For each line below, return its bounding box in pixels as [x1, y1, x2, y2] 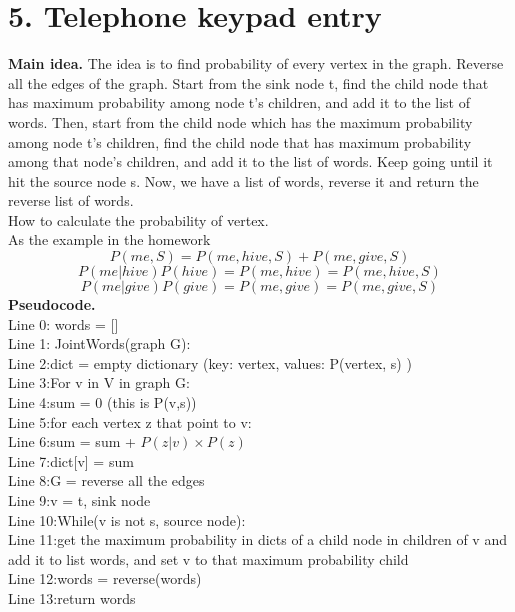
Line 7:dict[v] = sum [8, 450, 134, 471]
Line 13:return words [8, 587, 136, 608]
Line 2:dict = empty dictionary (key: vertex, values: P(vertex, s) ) [8, 352, 412, 373]
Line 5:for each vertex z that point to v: [8, 411, 252, 432]
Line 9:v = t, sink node [8, 490, 151, 510]
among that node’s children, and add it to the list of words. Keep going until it [8, 151, 493, 172]
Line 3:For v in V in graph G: [8, 372, 190, 393]
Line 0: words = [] [8, 313, 119, 334]
